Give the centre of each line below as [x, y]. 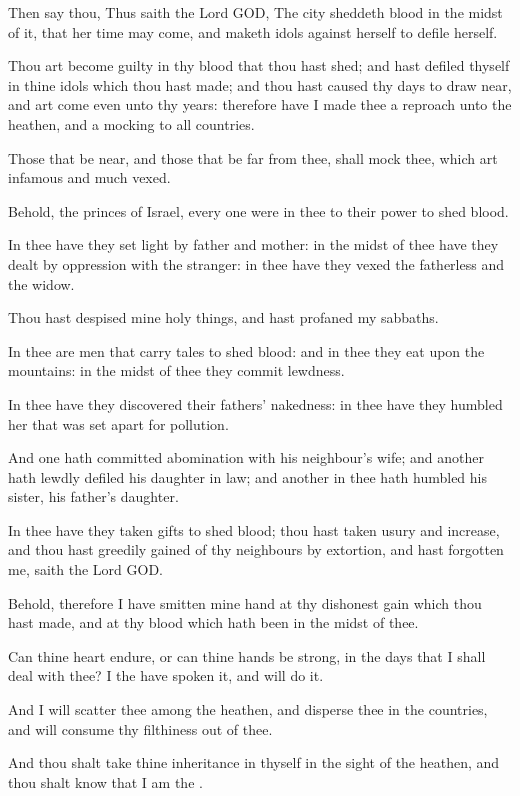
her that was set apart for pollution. [118, 423]
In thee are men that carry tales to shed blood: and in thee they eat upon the [246, 350]
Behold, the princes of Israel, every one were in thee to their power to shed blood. [258, 210]
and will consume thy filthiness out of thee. [140, 728]
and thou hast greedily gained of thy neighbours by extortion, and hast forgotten [256, 549]
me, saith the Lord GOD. [85, 569]
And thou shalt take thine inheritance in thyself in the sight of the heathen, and [254, 762]
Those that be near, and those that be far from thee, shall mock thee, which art [253, 157]
